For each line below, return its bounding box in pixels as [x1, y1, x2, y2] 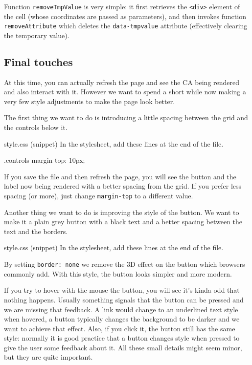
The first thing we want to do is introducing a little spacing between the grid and [4, 112, 248, 123]
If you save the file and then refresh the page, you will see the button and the [4, 171, 236, 181]
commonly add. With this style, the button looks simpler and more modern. [4, 268, 232, 279]
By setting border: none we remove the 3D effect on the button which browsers [4, 259, 245, 269]
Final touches [4, 54, 73, 69]
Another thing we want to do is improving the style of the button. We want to [4, 207, 239, 217]
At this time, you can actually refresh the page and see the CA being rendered [4, 77, 240, 87]
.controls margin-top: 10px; [4, 155, 85, 165]
